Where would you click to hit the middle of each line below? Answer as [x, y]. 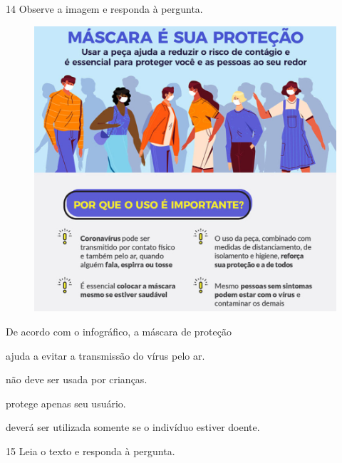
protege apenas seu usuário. [66, 403]
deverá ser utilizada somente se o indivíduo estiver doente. [133, 427]
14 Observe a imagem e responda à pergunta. [104, 9]
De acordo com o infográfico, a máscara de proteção [119, 331]
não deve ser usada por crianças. [77, 379]
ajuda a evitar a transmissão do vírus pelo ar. [105, 355]
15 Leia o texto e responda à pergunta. [90, 451]
